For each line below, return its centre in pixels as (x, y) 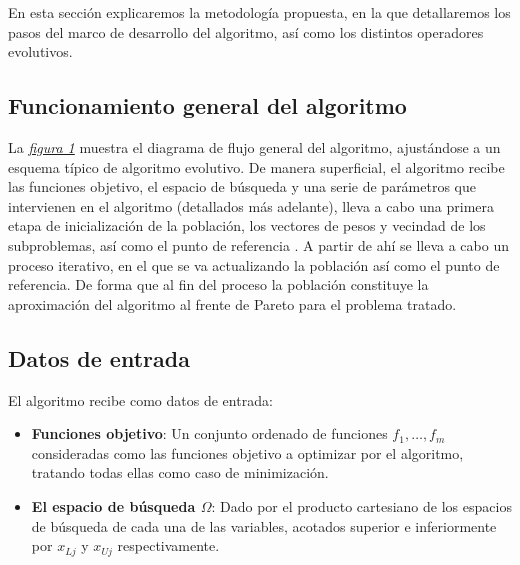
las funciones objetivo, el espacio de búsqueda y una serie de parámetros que (242, 186)
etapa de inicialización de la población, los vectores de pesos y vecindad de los (247, 225)
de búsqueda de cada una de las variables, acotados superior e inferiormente (264, 525)
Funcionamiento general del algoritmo (207, 105)
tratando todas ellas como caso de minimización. (180, 472)
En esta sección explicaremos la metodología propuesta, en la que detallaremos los (259, 12)
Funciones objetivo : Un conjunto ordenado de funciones (209, 433)
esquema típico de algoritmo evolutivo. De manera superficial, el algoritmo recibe (256, 166)
